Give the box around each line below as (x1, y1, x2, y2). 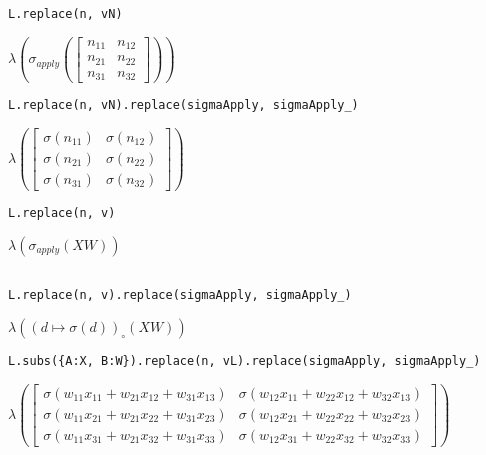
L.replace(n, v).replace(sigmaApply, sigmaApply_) (8, 288, 352, 303)
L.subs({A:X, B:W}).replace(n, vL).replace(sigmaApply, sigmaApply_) (8, 354, 481, 369)
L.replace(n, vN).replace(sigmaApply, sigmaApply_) (8, 98, 359, 113)
